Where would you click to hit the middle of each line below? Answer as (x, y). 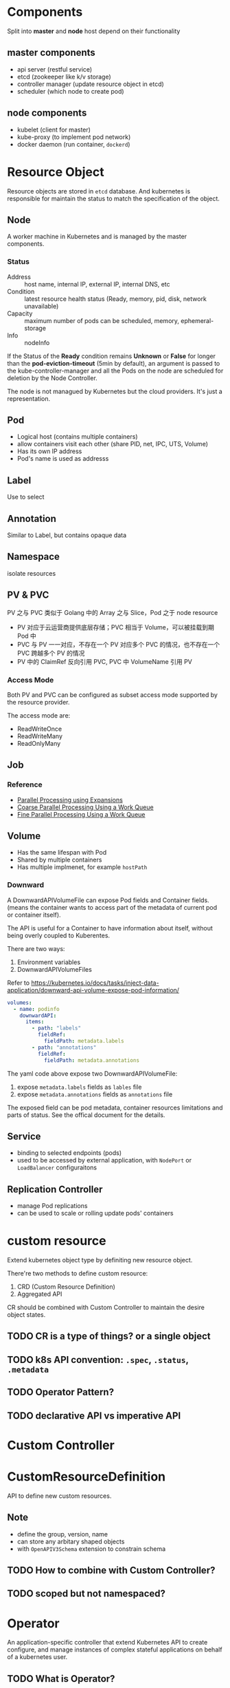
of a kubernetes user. (37, 1657)
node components (47, 113)
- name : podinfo (36, 1009)
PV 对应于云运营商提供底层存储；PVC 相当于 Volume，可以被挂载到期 (116, 627)
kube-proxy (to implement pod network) (74, 137)
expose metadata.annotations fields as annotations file (95, 1094)
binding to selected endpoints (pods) (69, 1153)
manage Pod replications (52, 1206)
